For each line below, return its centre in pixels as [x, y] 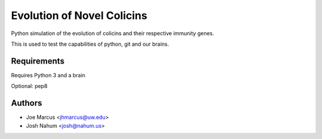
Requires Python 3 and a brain [48, 75]
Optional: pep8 [29, 86]
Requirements [38, 61]
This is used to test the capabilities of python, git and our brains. [90, 44]
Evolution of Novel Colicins [79, 15]
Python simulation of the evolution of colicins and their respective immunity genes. [113, 33]
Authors [27, 103]
